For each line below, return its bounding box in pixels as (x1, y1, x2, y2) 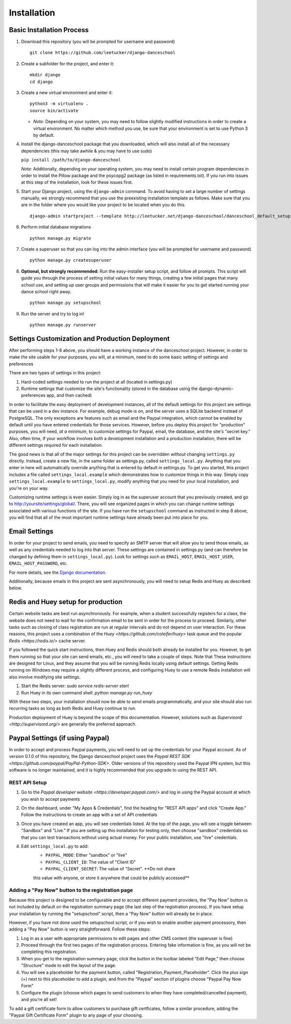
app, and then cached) (46, 392, 92, 398)
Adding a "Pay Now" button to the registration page (9, 887, 133, 894)
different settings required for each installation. (9, 442, 103, 448)
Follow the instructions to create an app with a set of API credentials (21, 812, 158, 818)
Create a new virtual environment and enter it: (21, 90, 113, 96)
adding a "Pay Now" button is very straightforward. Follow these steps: (9, 926, 151, 932)
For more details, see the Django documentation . (9, 569, 107, 575)
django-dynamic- (198, 386, 234, 391)
